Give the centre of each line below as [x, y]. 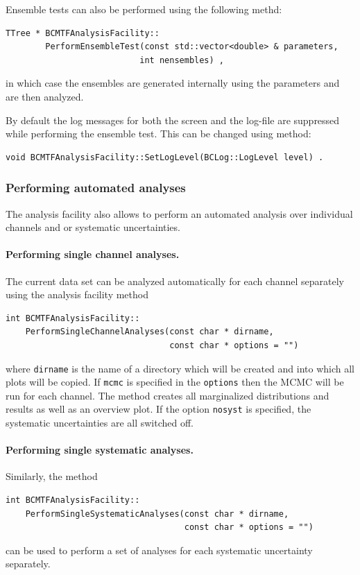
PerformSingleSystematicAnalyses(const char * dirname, [157, 514]
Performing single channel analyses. [93, 254]
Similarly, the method [52, 476]
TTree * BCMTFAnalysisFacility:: [83, 33]
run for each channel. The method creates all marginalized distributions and [168, 395]
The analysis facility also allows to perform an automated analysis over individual [179, 213]
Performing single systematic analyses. [100, 450]
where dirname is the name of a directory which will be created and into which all [180, 368]
